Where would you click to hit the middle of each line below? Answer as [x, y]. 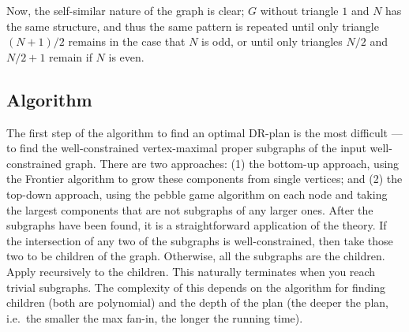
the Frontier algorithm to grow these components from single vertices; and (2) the [204, 179]
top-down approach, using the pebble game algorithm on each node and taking [197, 194]
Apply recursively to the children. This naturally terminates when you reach [191, 271]
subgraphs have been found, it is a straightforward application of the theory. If [197, 225]
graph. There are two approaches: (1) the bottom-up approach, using [232, 163]
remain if [71, 56]
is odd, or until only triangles [272, 41]
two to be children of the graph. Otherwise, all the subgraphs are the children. [196, 256]
